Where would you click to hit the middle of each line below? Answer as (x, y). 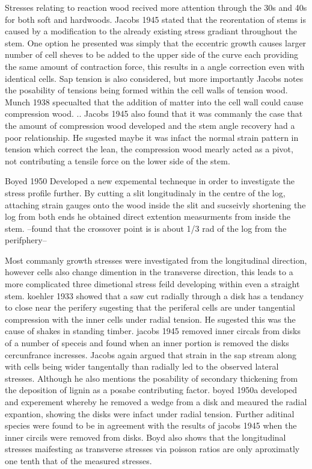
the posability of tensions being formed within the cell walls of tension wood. (146, 90)
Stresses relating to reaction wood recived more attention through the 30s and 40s (156, 7)
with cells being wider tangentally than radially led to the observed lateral (142, 366)
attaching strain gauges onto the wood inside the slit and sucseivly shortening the (155, 204)
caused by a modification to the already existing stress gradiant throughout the (151, 31)
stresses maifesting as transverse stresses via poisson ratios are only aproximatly (152, 449)
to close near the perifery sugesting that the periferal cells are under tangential (150, 307)
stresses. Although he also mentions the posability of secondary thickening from (151, 378)
